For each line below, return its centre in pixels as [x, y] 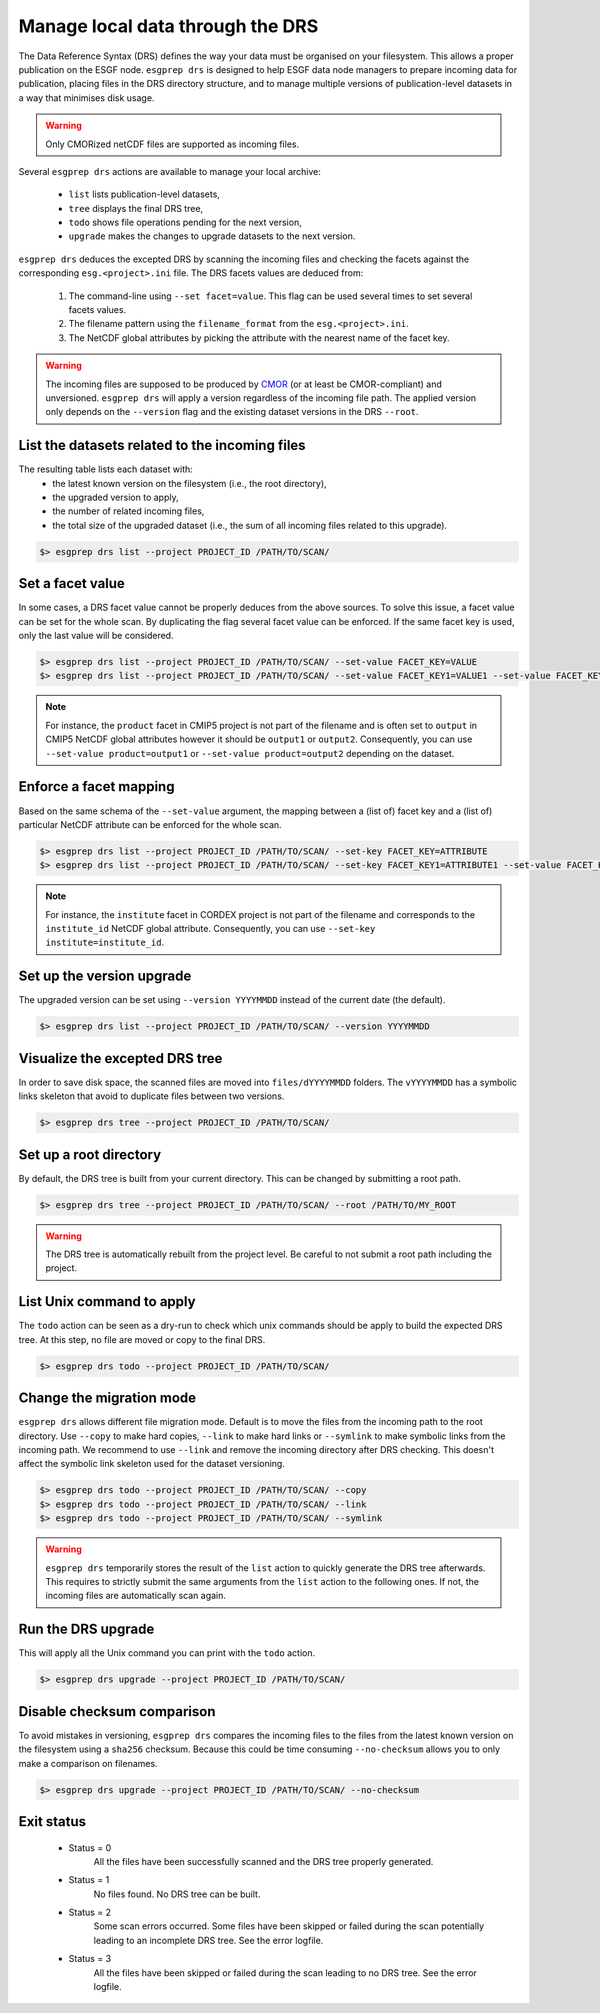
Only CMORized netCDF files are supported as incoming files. [172, 144]
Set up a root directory [90, 1154]
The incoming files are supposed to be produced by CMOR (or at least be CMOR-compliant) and [243, 384]
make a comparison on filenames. [88, 1763]
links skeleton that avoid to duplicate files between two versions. [151, 1096]
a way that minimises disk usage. [86, 97]
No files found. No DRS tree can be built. [177, 1894]
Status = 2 [90, 1912]
